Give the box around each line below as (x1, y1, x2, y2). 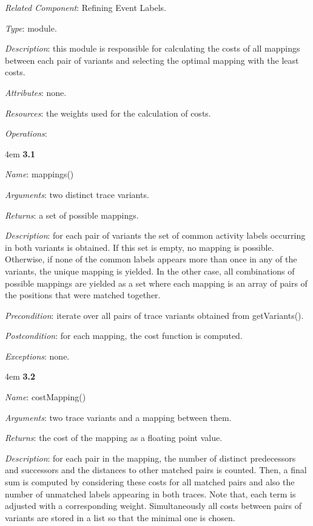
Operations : (5, 127, 47, 140)
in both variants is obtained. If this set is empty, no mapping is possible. (5, 241, 274, 253)
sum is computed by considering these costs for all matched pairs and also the (5, 476, 295, 488)
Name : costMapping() (5, 391, 86, 403)
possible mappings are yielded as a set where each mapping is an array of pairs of (5, 276, 308, 289)
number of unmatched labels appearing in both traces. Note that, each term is (5, 487, 296, 500)
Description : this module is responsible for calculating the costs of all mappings (5, 42, 300, 55)
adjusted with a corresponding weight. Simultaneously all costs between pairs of (5, 499, 302, 512)
